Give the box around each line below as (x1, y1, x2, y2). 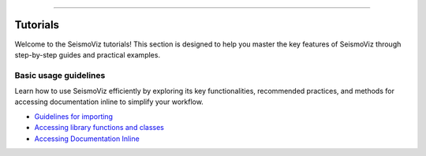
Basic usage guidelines (14, 69, 106, 80)
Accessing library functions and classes (34, 123, 165, 132)
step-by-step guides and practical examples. (14, 50, 161, 59)
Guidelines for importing (34, 111, 114, 121)
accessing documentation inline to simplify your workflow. (14, 97, 204, 106)
